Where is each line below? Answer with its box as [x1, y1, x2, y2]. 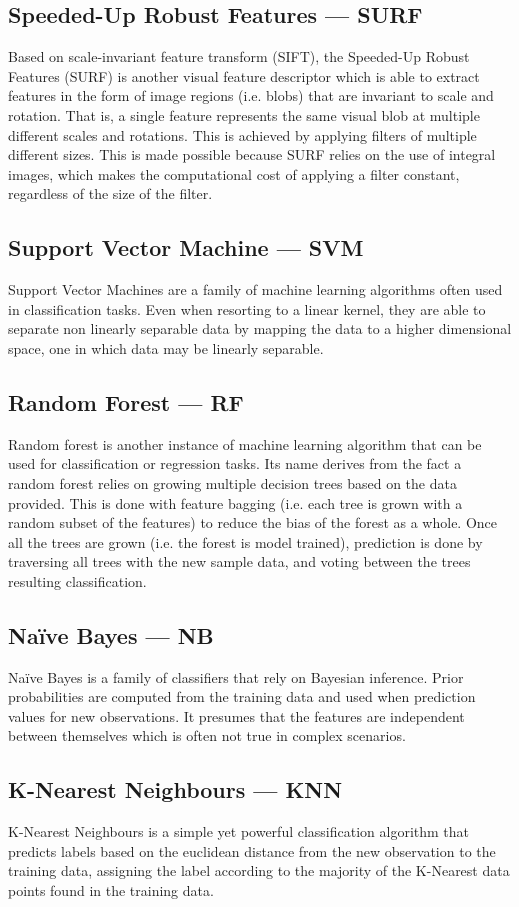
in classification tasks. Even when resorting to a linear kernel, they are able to [8, 298, 486, 319]
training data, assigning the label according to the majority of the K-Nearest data [8, 860, 510, 881]
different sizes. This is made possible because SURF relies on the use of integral [8, 144, 496, 165]
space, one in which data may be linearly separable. [8, 337, 324, 358]
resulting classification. [8, 570, 147, 591]
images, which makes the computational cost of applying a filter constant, [8, 163, 460, 184]
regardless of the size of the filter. [8, 183, 213, 204]
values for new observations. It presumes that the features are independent [8, 705, 465, 726]
